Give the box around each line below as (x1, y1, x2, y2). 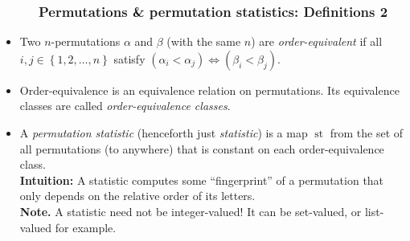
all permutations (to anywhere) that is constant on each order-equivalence (19, 140, 384, 157)
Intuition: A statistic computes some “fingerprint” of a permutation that (19, 171, 384, 188)
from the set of (330, 125, 404, 141)
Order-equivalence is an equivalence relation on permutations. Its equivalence (19, 81, 400, 98)
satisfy (113, 50, 146, 67)
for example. (55, 219, 117, 235)
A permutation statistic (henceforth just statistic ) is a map (19, 125, 308, 141)
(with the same (166, 33, 241, 50)
